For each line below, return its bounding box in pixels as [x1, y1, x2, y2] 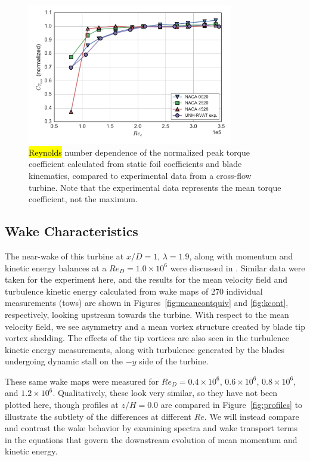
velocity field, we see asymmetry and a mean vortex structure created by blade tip [5, 320, 305, 332]
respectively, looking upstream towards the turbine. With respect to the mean [5, 308, 289, 320]
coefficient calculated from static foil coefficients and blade [29, 157, 242, 170]
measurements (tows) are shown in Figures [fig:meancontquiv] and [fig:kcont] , [5, 296, 289, 309]
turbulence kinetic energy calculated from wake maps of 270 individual [5, 284, 263, 297]
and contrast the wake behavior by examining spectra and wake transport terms [5, 422, 297, 434]
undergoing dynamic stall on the [5, 355, 123, 367]
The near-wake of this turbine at [5, 249, 124, 262]
